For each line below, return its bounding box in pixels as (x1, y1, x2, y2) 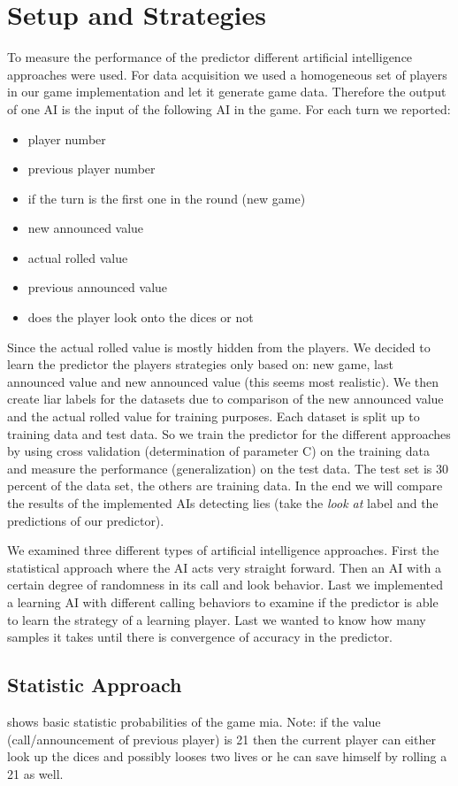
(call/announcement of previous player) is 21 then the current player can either (7, 729, 436, 748)
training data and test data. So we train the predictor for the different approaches (7, 424, 451, 443)
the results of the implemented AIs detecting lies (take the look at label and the (7, 494, 439, 512)
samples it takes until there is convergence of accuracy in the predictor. (7, 628, 393, 646)
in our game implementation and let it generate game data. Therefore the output (7, 82, 447, 101)
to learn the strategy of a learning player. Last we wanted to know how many (7, 610, 426, 628)
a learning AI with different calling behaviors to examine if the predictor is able (7, 592, 439, 611)
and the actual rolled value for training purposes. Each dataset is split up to (7, 407, 420, 426)
